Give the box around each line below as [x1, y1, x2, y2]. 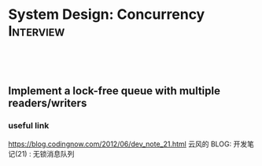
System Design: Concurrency [8, 6, 205, 24]
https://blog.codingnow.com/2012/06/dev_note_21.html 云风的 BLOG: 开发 [8, 139, 248, 149]
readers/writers [8, 97, 87, 110]
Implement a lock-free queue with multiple [8, 84, 220, 98]
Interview [8, 22, 65, 40]
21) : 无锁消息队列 [17, 149, 75, 158]
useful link [8, 120, 50, 131]
